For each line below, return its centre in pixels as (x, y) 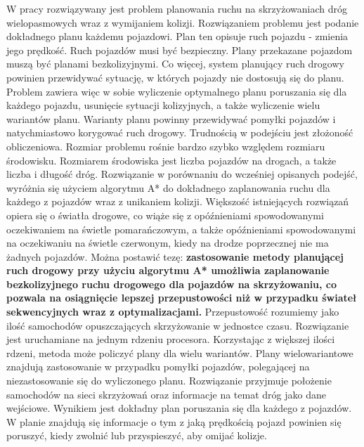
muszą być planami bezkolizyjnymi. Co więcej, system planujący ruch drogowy (175, 64)
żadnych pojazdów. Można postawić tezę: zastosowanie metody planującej (175, 256)
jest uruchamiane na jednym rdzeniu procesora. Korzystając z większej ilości (171, 339)
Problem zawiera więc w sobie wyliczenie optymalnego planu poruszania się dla (177, 91)
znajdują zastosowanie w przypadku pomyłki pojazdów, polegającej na (158, 367)
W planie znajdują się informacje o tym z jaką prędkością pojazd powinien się (174, 421)
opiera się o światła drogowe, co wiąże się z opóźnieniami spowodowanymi (165, 215)
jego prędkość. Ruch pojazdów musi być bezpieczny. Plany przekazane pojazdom (180, 50)
